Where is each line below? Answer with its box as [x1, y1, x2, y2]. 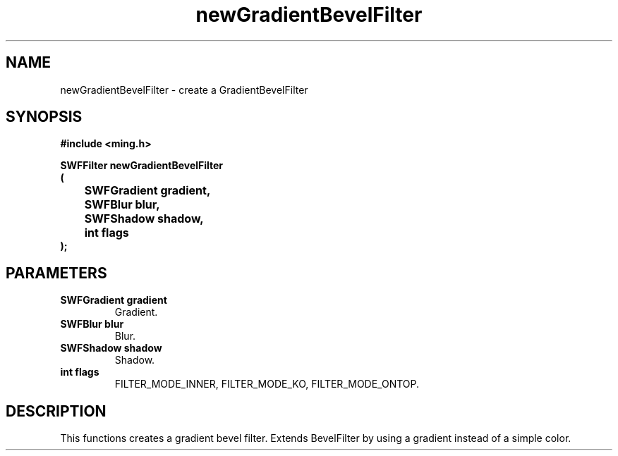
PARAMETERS [6, 264, 107, 282]
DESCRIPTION [6, 402, 107, 420]
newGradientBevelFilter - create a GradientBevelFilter [60, 83, 308, 96]
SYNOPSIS [6, 108, 83, 126]
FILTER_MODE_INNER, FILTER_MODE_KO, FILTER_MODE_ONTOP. [114, 378, 420, 390]
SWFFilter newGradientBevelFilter [60, 159, 224, 172]
